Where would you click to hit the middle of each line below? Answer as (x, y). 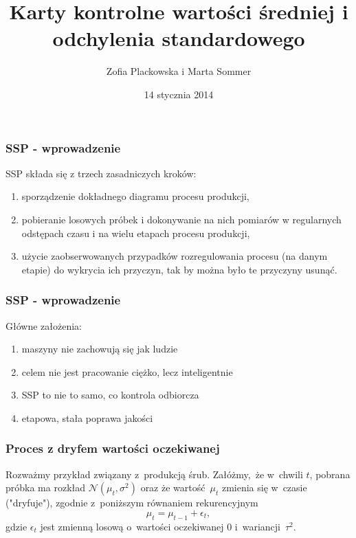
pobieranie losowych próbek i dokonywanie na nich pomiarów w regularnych (181, 219)
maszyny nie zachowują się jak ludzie (100, 349)
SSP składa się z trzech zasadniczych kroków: (101, 173)
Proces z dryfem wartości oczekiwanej (113, 448)
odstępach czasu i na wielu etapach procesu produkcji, (136, 233)
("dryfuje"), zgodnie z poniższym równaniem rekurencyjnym (132, 503)
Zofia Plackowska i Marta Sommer (179, 71)
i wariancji (257, 526)
